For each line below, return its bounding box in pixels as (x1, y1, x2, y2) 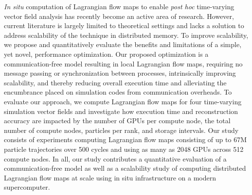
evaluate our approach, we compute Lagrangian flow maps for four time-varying (4, 96, 242, 106)
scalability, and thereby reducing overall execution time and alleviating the (4, 77, 227, 87)
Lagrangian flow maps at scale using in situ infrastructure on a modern (4, 172, 216, 182)
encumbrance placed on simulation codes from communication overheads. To (4, 87, 232, 97)
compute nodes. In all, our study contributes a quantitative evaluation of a (4, 153, 227, 163)
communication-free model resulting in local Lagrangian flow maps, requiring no (4, 58, 243, 68)
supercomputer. (4, 182, 50, 192)
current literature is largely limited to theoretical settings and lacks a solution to (4, 20, 244, 31)
